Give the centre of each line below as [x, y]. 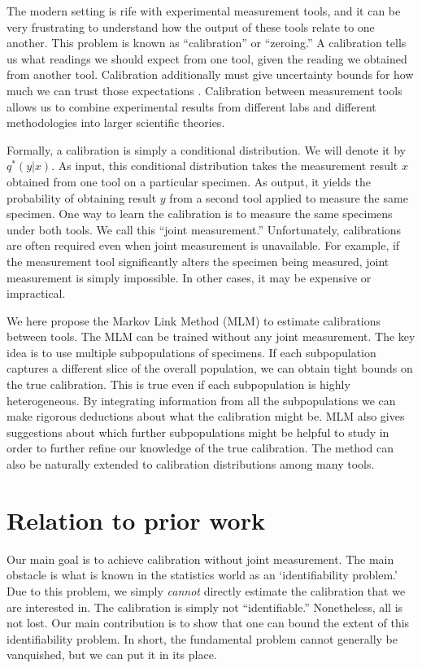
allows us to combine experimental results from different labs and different [191, 106]
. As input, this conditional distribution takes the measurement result [225, 166]
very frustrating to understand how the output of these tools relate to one [191, 26]
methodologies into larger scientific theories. [116, 122]
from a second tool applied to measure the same [289, 197]
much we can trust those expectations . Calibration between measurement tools [204, 90]
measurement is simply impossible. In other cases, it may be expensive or [189, 277]
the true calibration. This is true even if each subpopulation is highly [178, 384]
